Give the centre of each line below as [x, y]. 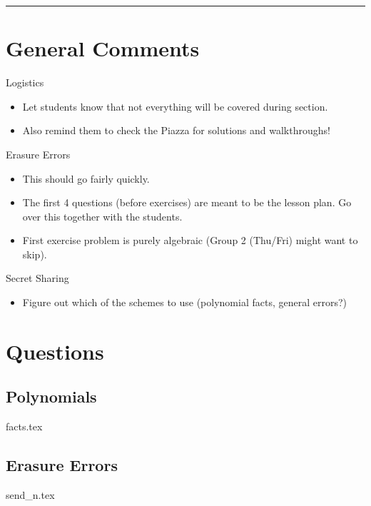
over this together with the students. [102, 216]
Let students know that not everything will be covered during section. [175, 106]
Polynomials [51, 396]
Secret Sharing [37, 278]
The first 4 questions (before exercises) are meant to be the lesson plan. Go [187, 202]
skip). [35, 254]
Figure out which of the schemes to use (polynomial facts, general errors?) [184, 302]
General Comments [103, 48]
